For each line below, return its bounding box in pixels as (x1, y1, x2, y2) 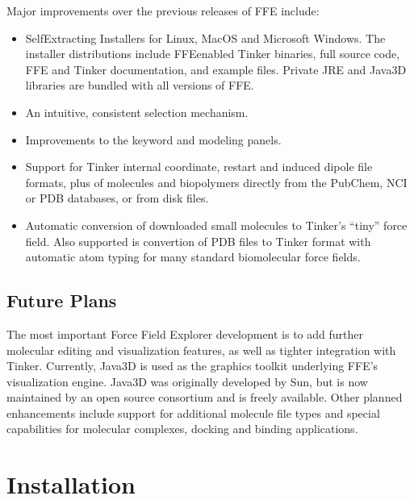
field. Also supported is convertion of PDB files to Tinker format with (25, 232, 371, 249)
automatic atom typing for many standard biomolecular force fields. (25, 248, 361, 265)
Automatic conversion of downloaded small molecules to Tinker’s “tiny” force (25, 216, 408, 233)
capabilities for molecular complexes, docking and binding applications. (6, 420, 358, 437)
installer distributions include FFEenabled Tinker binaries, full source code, (25, 45, 400, 62)
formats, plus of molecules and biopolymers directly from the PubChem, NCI (25, 173, 408, 190)
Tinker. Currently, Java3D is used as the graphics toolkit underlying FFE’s (6, 357, 378, 374)
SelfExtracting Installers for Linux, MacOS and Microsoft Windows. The (25, 29, 386, 46)
